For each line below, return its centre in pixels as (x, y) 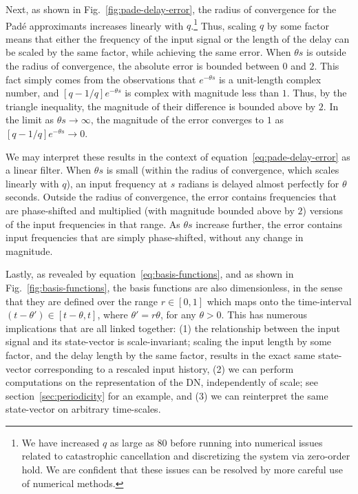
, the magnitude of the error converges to (177, 120)
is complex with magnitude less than (202, 93)
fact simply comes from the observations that (101, 79)
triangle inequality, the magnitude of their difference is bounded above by (161, 106)
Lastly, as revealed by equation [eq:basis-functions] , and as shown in (150, 274)
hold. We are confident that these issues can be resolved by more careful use (182, 470)
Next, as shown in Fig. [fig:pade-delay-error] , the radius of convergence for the (171, 9)
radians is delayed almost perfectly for (259, 183)
